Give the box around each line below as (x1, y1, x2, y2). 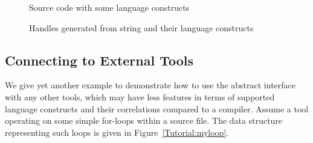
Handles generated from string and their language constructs (29, 21, 254, 34)
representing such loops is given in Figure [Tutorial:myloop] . (5, 126, 229, 138)
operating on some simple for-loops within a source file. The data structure (5, 114, 283, 127)
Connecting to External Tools (5, 50, 194, 69)
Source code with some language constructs (29, 1, 190, 13)
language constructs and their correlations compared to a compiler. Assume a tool (5, 102, 309, 115)
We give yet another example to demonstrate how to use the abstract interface (5, 79, 295, 91)
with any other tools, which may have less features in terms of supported (5, 90, 275, 103)
